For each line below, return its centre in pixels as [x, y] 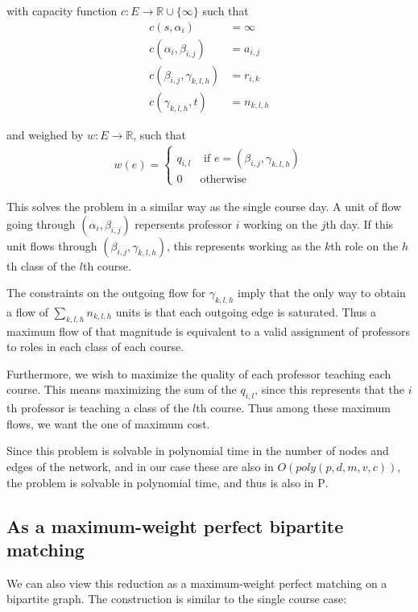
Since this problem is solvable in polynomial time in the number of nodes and [198, 451]
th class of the [41, 265]
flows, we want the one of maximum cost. [108, 423]
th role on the [364, 245]
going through [41, 223]
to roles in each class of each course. [95, 347]
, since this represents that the [330, 389]
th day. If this [360, 223]
